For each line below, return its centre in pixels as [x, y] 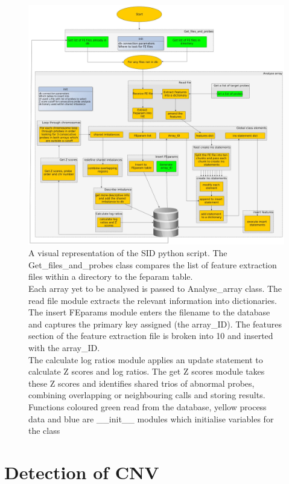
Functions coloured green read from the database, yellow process [148, 406]
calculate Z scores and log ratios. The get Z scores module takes [147, 371]
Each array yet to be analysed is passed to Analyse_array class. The [155, 289]
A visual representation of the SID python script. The [128, 253]
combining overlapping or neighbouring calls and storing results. [147, 395]
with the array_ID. [64, 348]
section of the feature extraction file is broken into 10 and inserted [151, 336]
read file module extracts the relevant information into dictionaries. [153, 300]
